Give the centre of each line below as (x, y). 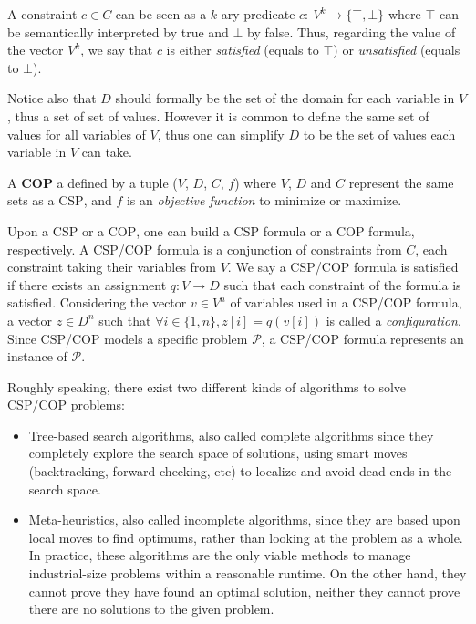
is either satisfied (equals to (243, 50)
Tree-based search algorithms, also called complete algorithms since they (231, 435)
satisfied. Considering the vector (97, 302)
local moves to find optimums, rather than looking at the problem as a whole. (246, 537)
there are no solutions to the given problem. (151, 609)
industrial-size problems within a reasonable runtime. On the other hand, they (248, 573)
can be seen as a (161, 14)
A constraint (42, 14)
